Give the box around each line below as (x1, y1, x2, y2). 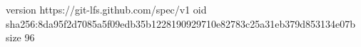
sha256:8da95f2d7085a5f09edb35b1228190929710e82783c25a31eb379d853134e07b (6, 16, 356, 31)
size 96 (6, 30, 35, 45)
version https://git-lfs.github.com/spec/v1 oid (6, 2, 207, 16)
